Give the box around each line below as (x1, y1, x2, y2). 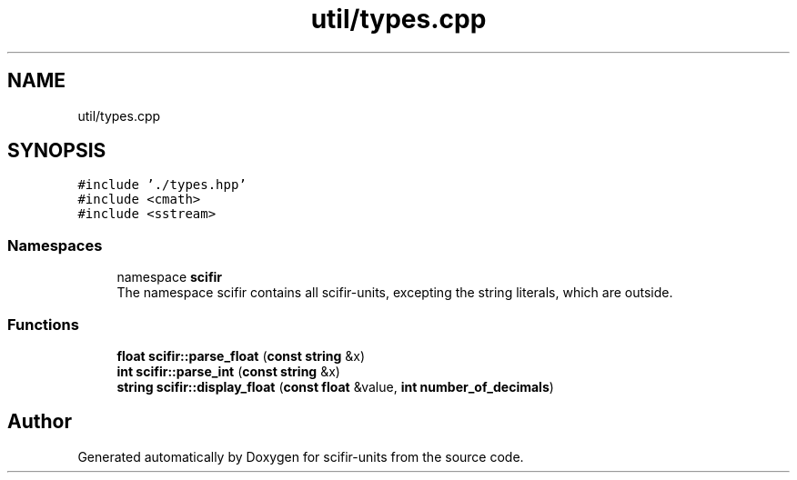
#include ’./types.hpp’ (77, 177, 247, 193)
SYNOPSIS (7, 139, 106, 163)
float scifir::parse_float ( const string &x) (116, 347, 366, 364)
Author (7, 410, 72, 434)
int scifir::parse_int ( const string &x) (116, 363, 340, 379)
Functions (7, 315, 79, 334)
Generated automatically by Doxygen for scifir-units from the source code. (77, 448, 524, 465)
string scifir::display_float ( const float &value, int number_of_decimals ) (116, 378, 554, 395)
